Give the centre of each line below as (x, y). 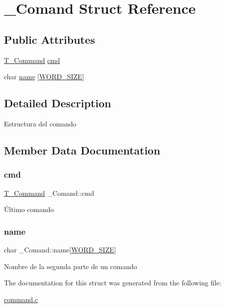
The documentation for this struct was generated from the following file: (113, 283)
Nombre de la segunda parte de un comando (70, 266)
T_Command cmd (32, 60)
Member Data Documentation (82, 150)
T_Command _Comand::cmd (49, 193)
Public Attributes (50, 39)
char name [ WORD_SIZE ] (44, 77)
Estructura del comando (40, 123)
